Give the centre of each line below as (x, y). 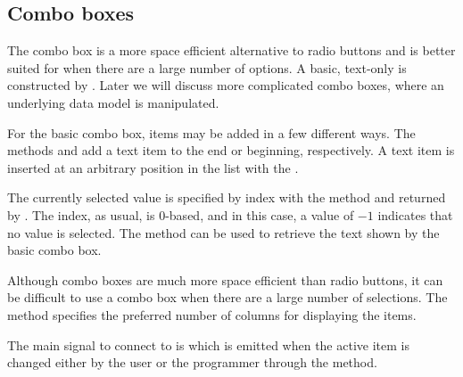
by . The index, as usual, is (81, 214)
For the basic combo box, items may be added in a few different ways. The (211, 132)
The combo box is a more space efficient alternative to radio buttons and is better (231, 50)
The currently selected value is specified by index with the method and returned (227, 197)
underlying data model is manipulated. (113, 102)
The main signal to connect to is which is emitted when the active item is (208, 344)
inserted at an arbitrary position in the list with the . (153, 167)
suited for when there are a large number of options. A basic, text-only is (207, 67)
